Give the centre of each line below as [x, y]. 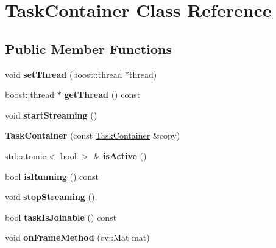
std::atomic [26, 155]
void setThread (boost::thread [64, 74]
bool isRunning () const [52, 176]
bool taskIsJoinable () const [61, 217]
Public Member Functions [88, 48]
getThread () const [102, 95]
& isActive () [120, 155]
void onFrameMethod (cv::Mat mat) [77, 237]
